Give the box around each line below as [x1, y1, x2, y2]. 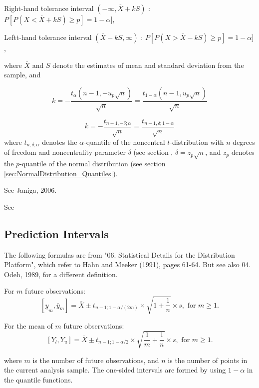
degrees [233, 136, 255, 147]
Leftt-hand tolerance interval [4, 32, 92, 42]
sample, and [4, 69, 41, 80]
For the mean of [4, 320, 53, 331]
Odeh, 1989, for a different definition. [4, 269, 118, 279]
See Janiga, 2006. [4, 185, 57, 195]
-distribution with [170, 136, 224, 147]
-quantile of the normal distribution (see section [19, 158, 166, 169]
